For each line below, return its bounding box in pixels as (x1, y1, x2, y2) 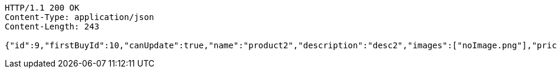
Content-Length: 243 (5, 22, 100, 31)
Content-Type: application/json (5, 12, 154, 22)
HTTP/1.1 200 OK (5, 3, 80, 12)
